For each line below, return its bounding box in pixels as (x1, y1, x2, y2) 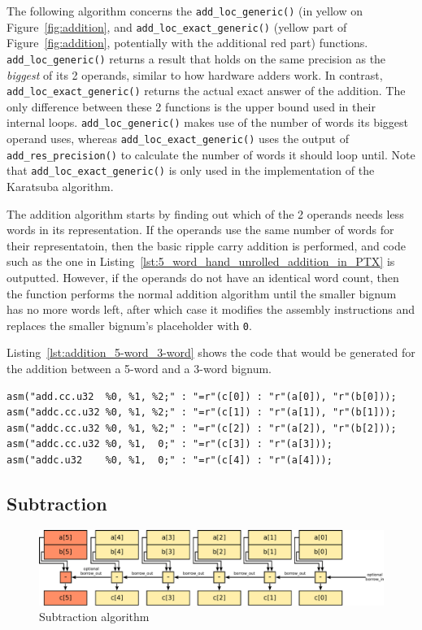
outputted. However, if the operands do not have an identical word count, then (7, 269, 399, 285)
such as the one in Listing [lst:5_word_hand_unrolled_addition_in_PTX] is (7, 253, 395, 270)
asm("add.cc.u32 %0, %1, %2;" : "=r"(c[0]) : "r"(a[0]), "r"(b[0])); (7, 390, 397, 402)
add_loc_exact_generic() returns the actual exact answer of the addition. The (7, 82, 406, 99)
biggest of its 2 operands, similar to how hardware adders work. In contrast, (7, 66, 383, 83)
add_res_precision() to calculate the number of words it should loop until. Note (7, 146, 415, 163)
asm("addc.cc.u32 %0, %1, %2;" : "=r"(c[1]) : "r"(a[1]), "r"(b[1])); (7, 406, 397, 419)
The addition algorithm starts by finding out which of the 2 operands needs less (7, 205, 404, 222)
